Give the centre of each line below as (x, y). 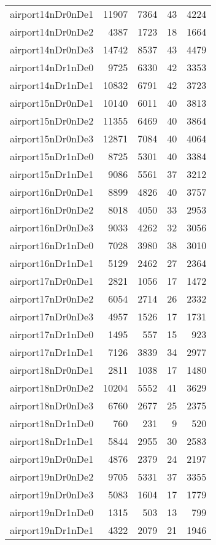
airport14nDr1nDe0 (52, 67)
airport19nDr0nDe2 (52, 477)
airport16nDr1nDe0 (52, 245)
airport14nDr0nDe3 (52, 49)
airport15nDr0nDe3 (52, 138)
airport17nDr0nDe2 (52, 299)
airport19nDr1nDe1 (52, 530)
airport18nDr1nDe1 (52, 441)
